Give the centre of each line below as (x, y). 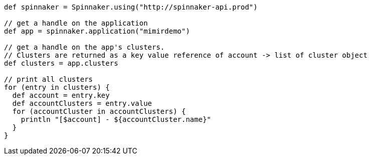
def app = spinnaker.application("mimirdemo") (97, 31)
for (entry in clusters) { (57, 87)
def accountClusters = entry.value (82, 103)
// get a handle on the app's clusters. (84, 47)
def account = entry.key (61, 95)
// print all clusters (49, 79)
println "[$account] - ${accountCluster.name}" (116, 119)
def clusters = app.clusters (61, 63)
